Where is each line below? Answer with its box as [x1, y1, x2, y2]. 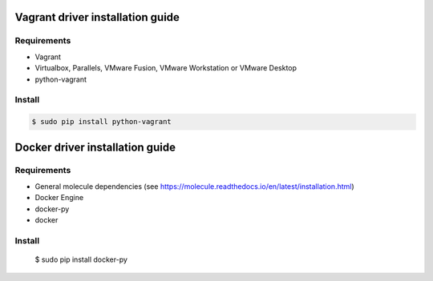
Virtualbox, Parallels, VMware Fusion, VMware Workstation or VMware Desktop [34, 63, 297, 73]
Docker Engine [34, 193, 84, 203]
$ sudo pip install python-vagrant [31, 117, 172, 126]
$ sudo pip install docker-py [34, 255, 128, 264]
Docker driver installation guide [14, 140, 176, 154]
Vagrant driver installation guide [14, 10, 180, 24]
